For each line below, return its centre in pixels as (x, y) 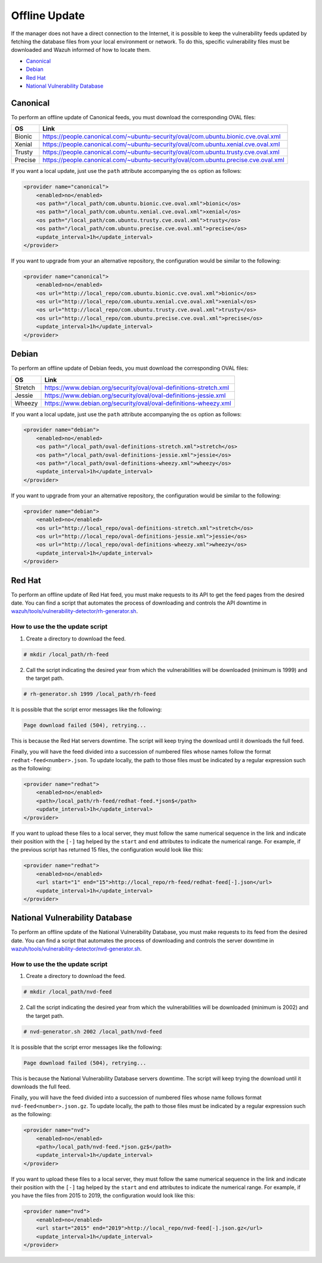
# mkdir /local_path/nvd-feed (68, 992)
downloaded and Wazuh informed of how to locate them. (81, 50)
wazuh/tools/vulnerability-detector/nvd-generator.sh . (77, 949)
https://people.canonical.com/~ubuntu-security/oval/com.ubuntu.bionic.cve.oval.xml (162, 137)
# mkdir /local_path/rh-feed (66, 654)
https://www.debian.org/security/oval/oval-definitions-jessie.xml (135, 395)
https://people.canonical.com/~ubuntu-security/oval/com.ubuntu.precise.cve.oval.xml (163, 160)
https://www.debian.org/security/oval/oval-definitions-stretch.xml (137, 388)
